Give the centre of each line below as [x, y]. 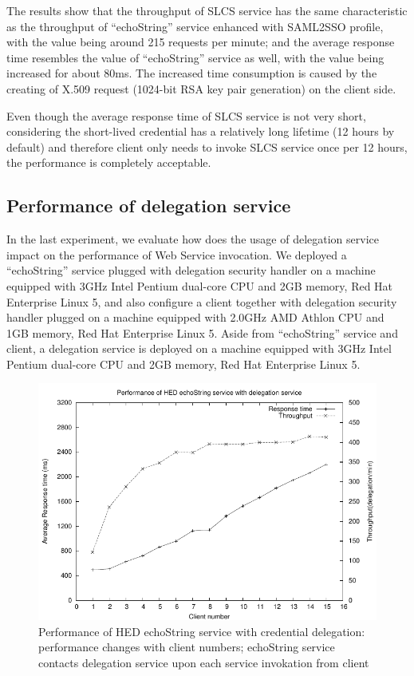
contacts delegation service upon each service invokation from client [204, 663]
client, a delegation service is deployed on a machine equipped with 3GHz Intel [199, 348]
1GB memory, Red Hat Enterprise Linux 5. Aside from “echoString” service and [202, 332]
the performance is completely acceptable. [109, 162]
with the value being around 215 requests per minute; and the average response [201, 42]
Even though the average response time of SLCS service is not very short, [186, 115]
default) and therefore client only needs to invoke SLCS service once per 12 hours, [207, 146]
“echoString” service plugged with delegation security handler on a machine [191, 270]
